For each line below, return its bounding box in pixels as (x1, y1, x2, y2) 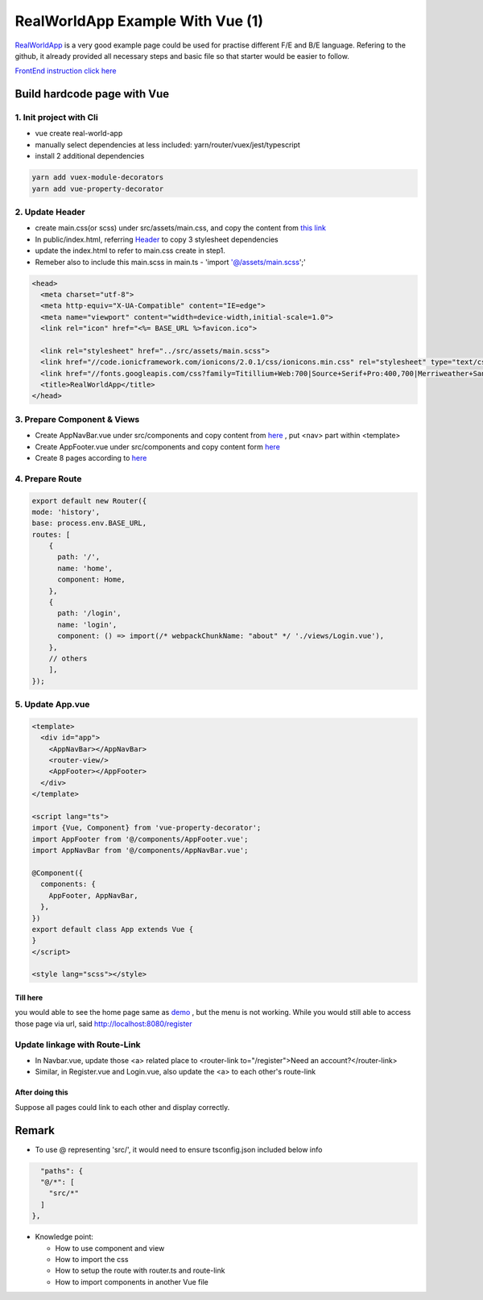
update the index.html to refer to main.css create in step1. (35, 246, 225, 255)
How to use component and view (55, 1243, 165, 1252)
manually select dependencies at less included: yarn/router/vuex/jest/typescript (35, 139, 301, 149)
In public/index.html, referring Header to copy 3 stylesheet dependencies (35, 234, 279, 244)
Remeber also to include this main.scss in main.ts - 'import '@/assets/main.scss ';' (35, 257, 306, 267)
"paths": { (40, 1166, 84, 1175)
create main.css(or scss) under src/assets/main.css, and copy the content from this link (35, 223, 326, 233)
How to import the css (55, 1255, 129, 1264)
